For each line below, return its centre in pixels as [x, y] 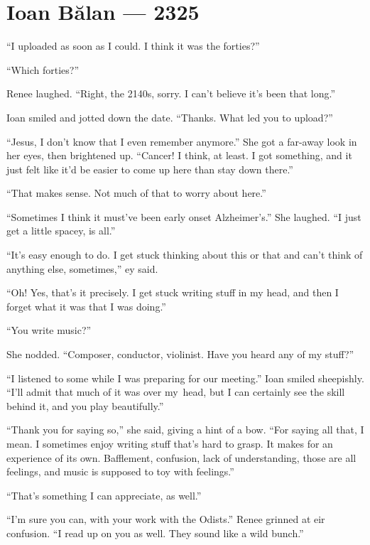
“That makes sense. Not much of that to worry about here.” [136, 193]
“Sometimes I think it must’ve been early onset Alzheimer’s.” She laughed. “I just [184, 216]
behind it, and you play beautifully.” [85, 405]
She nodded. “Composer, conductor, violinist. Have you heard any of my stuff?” [180, 354]
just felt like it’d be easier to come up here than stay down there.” [150, 169]
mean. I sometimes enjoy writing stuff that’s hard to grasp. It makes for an [170, 443]
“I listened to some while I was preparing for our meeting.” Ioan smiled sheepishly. [185, 378]
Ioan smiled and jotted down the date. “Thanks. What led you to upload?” [170, 117]
